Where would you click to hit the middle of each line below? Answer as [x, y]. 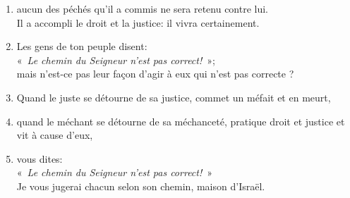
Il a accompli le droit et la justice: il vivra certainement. [138, 22]
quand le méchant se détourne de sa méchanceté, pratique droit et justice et [181, 121]
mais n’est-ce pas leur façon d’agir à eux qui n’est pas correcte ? [155, 74]
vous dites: [40, 158]
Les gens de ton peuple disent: [82, 46]
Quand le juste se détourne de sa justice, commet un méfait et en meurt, [174, 97]
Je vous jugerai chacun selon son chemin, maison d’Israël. [141, 186]
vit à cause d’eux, [55, 135]
